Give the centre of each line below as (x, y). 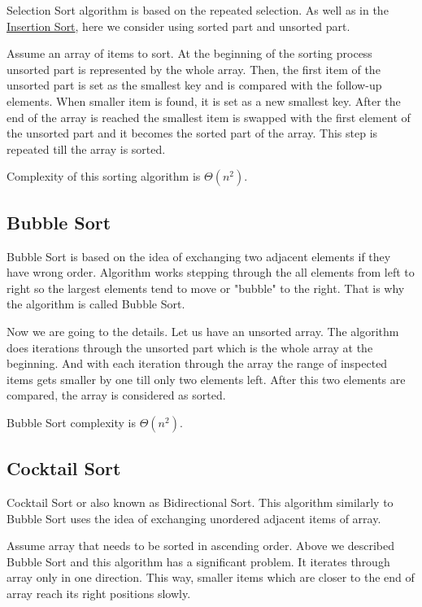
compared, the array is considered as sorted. (116, 395)
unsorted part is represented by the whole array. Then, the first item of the (194, 69)
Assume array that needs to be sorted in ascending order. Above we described (201, 546)
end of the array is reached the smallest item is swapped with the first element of (209, 117)
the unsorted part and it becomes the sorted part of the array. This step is (192, 133)
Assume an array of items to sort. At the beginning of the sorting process (189, 53)
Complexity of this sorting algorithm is (104, 176)
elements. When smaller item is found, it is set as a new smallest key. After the (204, 100)
